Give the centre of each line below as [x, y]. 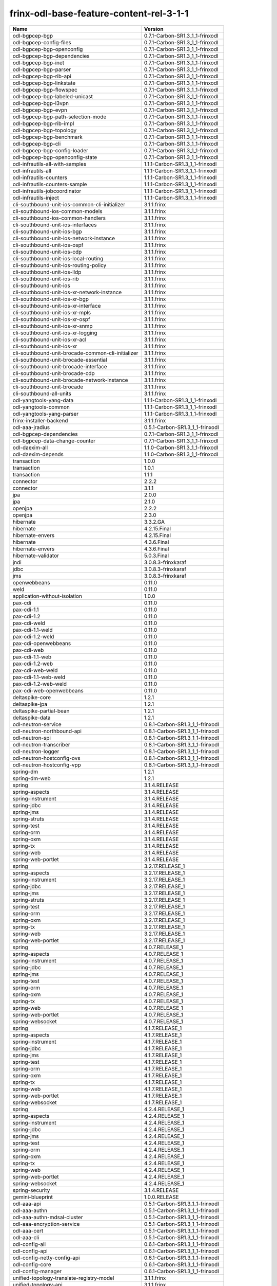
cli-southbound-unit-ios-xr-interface [57, 306]
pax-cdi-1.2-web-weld [39, 684]
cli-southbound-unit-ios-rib [46, 279]
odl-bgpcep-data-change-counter [54, 441]
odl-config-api [30, 1251]
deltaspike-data [32, 718]
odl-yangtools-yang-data [43, 400]
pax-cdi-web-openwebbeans [48, 690]
